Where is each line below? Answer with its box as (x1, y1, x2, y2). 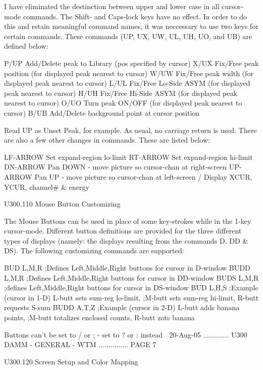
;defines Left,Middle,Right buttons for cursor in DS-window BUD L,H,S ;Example (4, 282, 258, 293)
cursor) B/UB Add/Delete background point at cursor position (4, 107, 200, 118)
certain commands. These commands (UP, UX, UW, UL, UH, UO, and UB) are (4, 30, 252, 41)
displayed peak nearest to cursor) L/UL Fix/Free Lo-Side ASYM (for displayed (4, 78, 250, 88)
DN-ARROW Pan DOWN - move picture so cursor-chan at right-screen (4, 161, 227, 172)
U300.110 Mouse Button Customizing (4, 198, 121, 209)
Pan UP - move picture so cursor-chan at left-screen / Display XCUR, (34, 171, 252, 182)
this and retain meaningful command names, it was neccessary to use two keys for (4, 21, 258, 31)
